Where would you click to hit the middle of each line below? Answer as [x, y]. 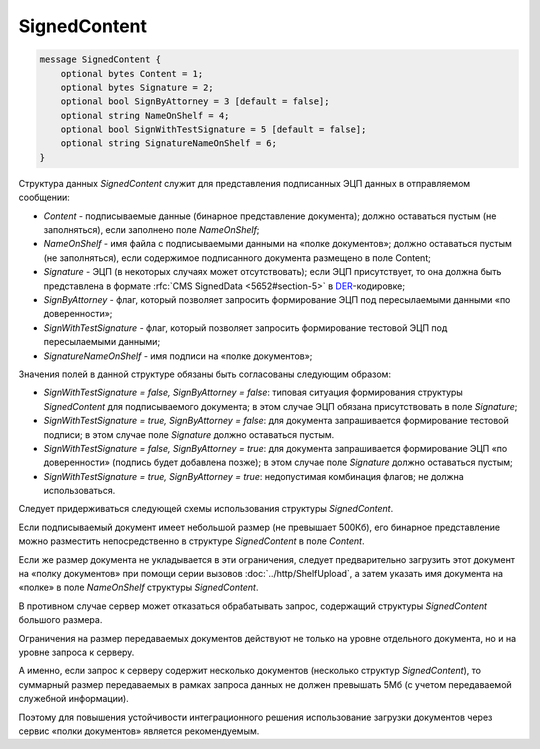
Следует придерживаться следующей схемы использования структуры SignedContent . [206, 509]
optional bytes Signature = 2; [137, 87]
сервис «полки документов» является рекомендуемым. [139, 731]
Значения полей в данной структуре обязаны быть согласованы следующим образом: [205, 374]
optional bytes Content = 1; [132, 73]
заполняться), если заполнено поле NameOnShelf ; [151, 230]
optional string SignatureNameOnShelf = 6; [168, 143]
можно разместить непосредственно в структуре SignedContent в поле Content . [191, 541]
